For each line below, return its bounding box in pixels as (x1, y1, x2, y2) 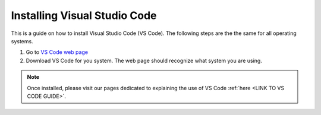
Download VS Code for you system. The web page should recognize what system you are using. (26, 57, 263, 64)
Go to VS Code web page (26, 49, 89, 56)
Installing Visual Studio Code (11, 9, 157, 22)
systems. (11, 37, 33, 44)
